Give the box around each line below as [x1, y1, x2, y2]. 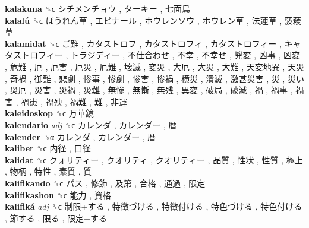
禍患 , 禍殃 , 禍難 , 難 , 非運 [21, 95, 128, 107]
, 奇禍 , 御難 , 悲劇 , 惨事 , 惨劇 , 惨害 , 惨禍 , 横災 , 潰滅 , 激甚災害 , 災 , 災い [5, 72, 304, 84]
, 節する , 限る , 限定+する [5, 211, 107, 224]
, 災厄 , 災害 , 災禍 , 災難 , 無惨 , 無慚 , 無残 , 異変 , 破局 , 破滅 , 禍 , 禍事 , [5, 84, 293, 96]
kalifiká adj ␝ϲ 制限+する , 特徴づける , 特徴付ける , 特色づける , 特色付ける [5, 200, 302, 213]
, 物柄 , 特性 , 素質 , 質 [5, 165, 92, 178]
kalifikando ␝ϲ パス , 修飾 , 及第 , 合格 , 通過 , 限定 [5, 176, 206, 189]
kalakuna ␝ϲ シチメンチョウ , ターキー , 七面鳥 [5, 2, 191, 14]
